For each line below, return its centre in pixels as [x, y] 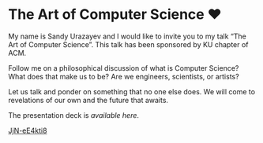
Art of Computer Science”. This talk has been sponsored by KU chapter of [128, 44]
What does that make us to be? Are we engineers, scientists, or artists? [124, 76]
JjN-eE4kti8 [28, 130]
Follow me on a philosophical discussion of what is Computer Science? [124, 68]
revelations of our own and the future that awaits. [88, 100]
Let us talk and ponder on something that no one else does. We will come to [131, 91]
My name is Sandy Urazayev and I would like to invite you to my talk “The [127, 36]
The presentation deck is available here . [74, 115]
